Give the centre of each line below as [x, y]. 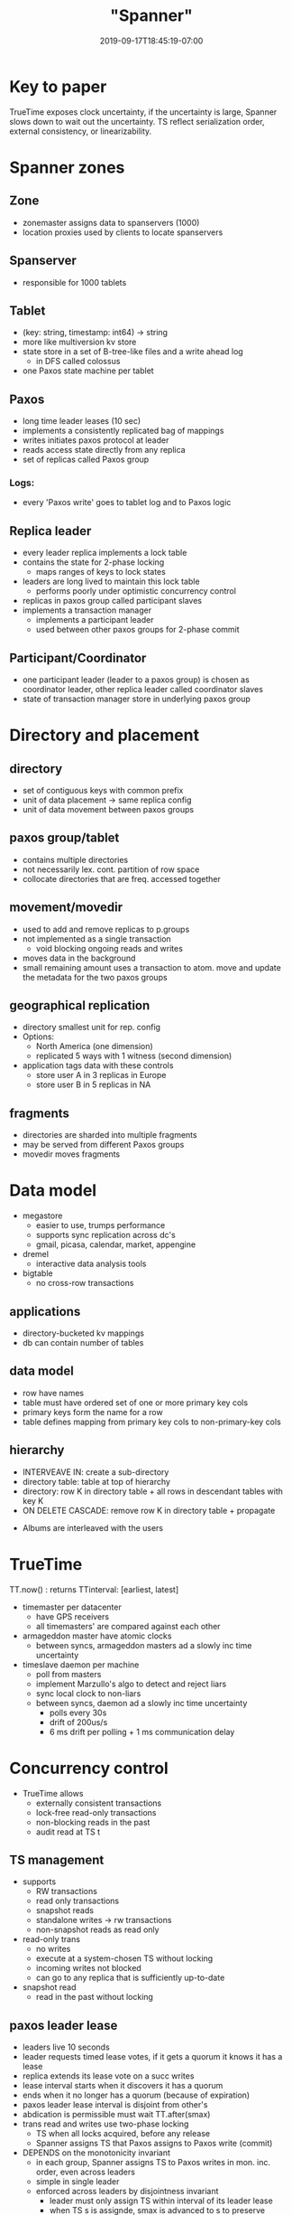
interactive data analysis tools [91, 1264]
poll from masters [68, 1674]
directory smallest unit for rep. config [91, 1028]
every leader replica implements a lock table [105, 553]
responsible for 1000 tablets [74, 282]
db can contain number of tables [83, 1343]
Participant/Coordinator [78, 657]
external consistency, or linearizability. [81, 131]
